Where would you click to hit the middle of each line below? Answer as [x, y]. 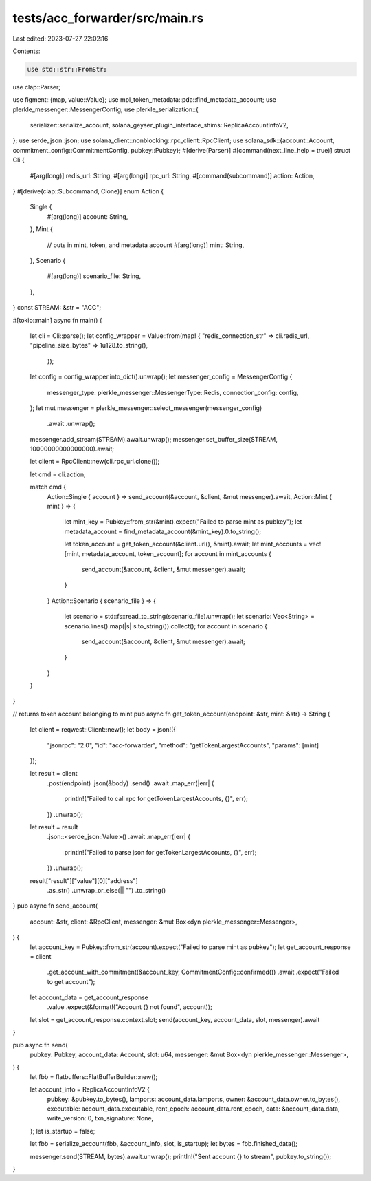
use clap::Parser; [37, 87]
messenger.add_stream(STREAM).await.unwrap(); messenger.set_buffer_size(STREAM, [154, 439]
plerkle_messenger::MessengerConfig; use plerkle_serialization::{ [105, 109]
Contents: [26, 51]
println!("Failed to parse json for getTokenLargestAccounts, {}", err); [160, 852]
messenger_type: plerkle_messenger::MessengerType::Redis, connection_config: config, [173, 392]
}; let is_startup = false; [63, 1131]
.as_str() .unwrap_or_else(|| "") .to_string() [106, 890]
